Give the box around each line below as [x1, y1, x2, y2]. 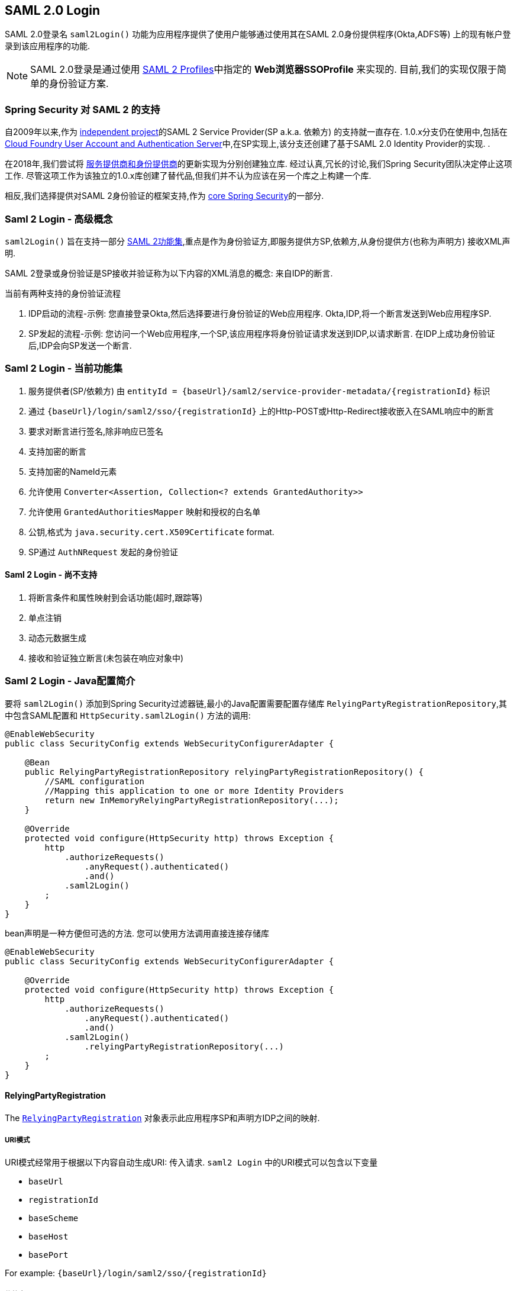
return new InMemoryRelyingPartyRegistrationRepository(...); [44, 795, 339, 805]
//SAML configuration [44, 776, 145, 786]
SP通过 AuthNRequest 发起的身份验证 [28, 546, 178, 557]
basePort [28, 1250, 69, 1260]
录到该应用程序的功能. [5, 41, 91, 51]
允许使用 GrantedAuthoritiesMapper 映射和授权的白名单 [28, 506, 261, 517]
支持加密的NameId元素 [28, 466, 117, 477]
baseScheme [28, 1213, 79, 1223]
